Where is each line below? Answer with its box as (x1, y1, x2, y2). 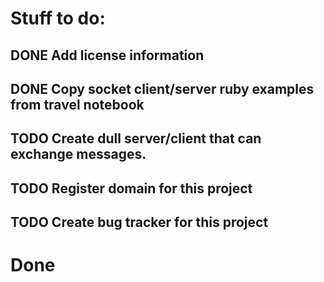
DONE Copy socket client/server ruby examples (10, 80, 315, 97)
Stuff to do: (10, 7, 106, 30)
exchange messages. (10, 146, 147, 163)
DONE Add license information (10, 47, 205, 64)
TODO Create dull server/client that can (10, 130, 262, 147)
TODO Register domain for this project (10, 180, 253, 197)
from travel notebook (10, 96, 145, 113)
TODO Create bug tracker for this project (10, 214, 269, 231)
